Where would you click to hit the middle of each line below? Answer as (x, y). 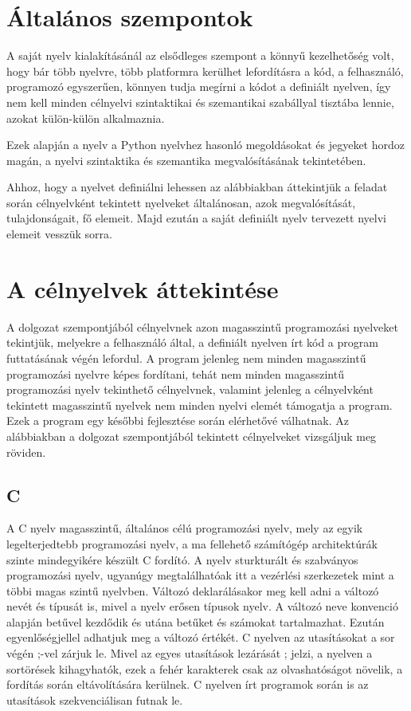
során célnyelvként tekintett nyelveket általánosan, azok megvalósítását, (181, 202)
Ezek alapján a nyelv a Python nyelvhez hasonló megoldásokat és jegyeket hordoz (205, 145)
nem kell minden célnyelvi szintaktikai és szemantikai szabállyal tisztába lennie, (200, 102)
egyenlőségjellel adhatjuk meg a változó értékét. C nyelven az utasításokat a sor (201, 637)
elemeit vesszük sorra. (59, 234)
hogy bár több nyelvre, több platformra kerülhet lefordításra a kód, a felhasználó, (205, 71)
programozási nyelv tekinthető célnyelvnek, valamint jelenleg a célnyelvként (190, 389)
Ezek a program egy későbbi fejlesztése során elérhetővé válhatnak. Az (178, 420)
